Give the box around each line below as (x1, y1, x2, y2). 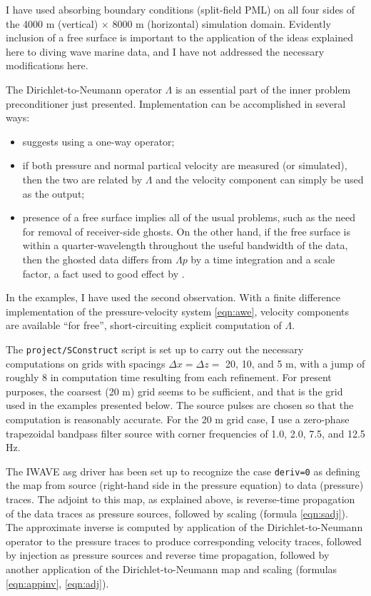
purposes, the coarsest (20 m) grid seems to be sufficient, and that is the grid (6, 383, 343, 398)
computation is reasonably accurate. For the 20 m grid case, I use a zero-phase (6, 411, 350, 426)
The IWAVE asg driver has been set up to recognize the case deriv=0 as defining (6, 463, 360, 478)
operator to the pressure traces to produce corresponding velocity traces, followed (6, 533, 362, 548)
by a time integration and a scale (190, 251, 335, 266)
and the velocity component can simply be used (156, 171, 364, 186)
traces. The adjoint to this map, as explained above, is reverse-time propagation (6, 491, 355, 506)
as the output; (22, 186, 85, 201)
